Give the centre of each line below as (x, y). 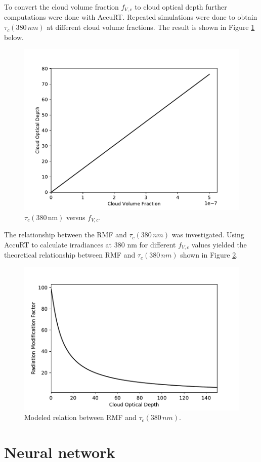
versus (76, 217)
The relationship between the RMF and (66, 235)
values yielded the (219, 244)
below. (14, 37)
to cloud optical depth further (181, 7)
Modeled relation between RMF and (80, 417)
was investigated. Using (208, 235)
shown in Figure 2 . (209, 255)
